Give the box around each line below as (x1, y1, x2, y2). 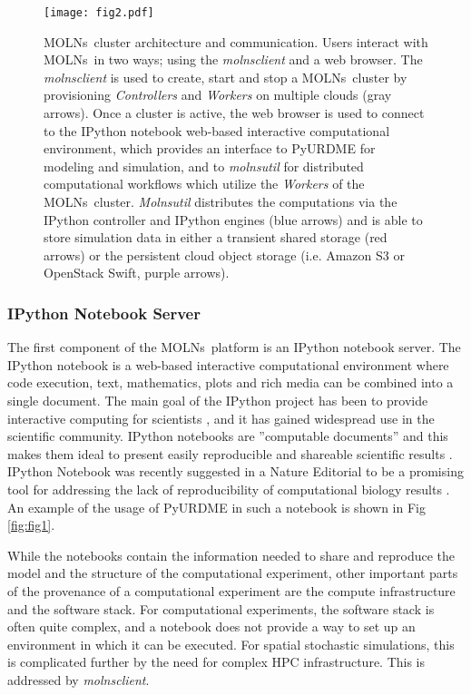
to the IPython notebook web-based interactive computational (44, 121, 390, 140)
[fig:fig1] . (7, 515, 55, 534)
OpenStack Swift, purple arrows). (44, 263, 230, 282)
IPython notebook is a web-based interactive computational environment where (7, 355, 449, 374)
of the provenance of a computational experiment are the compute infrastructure (7, 581, 456, 600)
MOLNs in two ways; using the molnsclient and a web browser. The (44, 50, 423, 69)
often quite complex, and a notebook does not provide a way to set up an (7, 617, 416, 636)
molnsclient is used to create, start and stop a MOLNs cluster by (44, 67, 407, 86)
